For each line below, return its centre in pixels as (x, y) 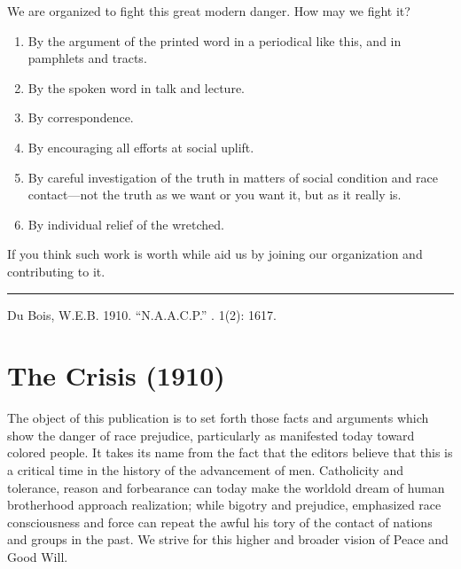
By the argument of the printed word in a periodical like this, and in (215, 40)
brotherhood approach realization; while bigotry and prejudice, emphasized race (224, 505)
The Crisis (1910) (116, 375)
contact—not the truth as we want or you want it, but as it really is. (215, 195)
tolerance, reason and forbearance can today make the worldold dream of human (226, 487)
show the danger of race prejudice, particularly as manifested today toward (211, 435)
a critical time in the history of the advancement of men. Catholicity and (205, 470)
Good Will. (38, 557)
